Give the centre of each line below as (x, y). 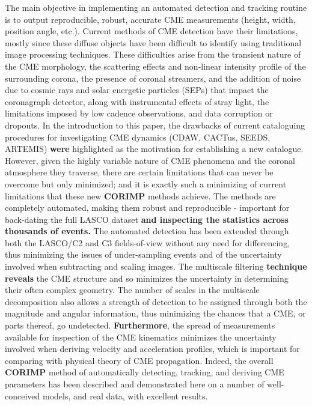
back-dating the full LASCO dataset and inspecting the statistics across (147, 219)
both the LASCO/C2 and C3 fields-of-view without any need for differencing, (148, 242)
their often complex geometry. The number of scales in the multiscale (132, 290)
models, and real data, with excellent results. (125, 395)
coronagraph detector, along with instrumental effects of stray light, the (137, 101)
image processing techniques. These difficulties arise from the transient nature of (153, 54)
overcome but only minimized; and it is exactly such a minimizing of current (146, 183)
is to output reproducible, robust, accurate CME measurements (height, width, (150, 19)
